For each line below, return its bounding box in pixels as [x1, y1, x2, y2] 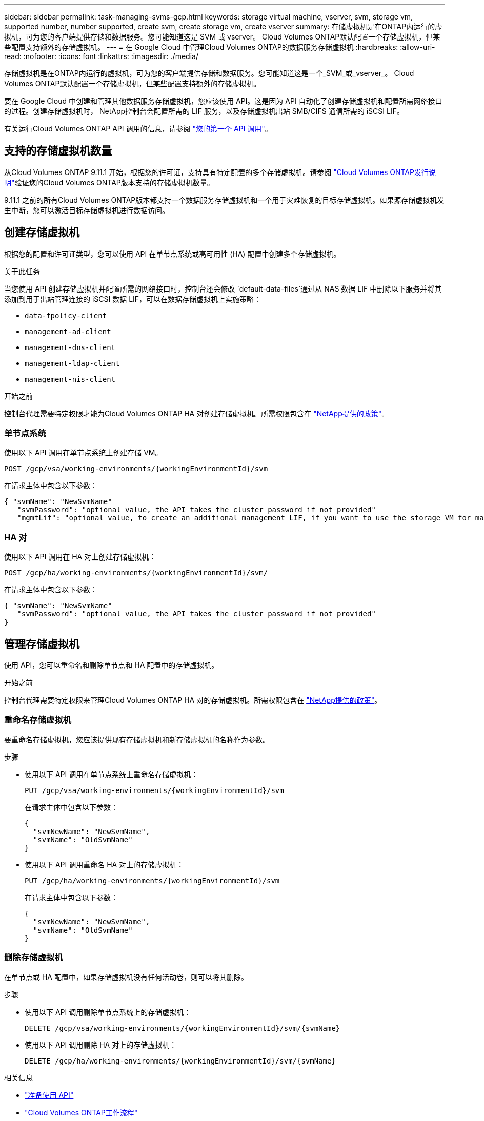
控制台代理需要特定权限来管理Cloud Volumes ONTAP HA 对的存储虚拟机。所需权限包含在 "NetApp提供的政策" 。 [4, 695, 382, 705]
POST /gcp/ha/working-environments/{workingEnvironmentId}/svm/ [4, 569, 268, 577]
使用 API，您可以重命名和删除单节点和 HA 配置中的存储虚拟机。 [4, 661, 219, 670]
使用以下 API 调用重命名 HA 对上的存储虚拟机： [25, 860, 184, 869]
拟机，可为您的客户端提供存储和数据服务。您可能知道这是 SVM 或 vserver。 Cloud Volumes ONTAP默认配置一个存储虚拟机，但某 [4, 32, 440, 41]
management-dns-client [25, 343, 116, 352]
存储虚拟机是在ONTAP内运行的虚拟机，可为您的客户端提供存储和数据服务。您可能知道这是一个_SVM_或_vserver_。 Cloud [4, 69, 414, 78]
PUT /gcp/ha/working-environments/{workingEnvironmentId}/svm [25, 876, 280, 885]
